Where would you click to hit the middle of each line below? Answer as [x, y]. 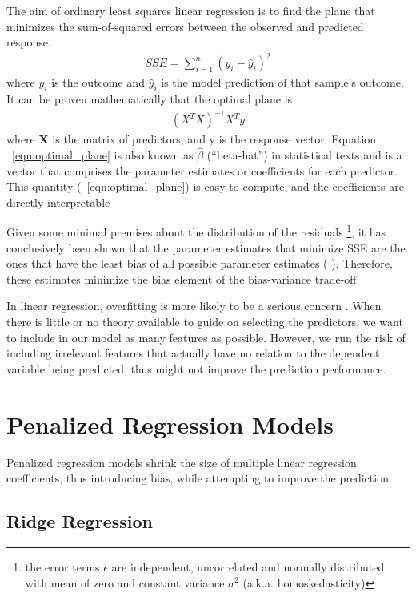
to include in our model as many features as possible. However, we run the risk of [206, 337]
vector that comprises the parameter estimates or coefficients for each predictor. [202, 170]
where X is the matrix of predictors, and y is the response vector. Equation [192, 139]
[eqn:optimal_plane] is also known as [103, 155]
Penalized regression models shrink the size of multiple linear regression [182, 462]
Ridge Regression [80, 521]
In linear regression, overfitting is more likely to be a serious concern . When [194, 306]
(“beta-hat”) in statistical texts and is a [304, 155]
